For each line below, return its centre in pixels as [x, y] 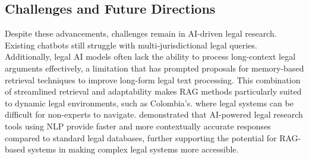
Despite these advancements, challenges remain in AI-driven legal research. [141, 33]
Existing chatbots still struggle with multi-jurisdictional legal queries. [131, 45]
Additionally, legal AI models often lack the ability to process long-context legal [150, 56]
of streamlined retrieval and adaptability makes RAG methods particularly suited [153, 91]
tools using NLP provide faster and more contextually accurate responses [138, 126]
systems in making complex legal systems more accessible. [133, 149]
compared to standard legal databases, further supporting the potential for [141, 137]
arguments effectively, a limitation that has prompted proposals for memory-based [154, 68]
